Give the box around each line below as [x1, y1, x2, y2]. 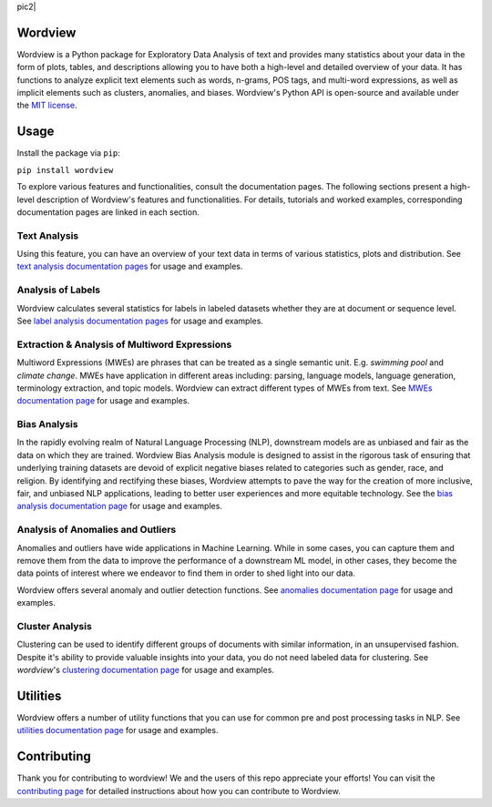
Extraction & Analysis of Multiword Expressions [16, 338, 232, 351]
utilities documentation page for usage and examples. [16, 725, 219, 736]
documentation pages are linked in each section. [16, 206, 200, 218]
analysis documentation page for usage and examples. [16, 501, 223, 512]
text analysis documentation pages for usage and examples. [16, 260, 243, 272]
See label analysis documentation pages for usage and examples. [16, 315, 264, 326]
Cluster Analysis [16, 619, 93, 632]
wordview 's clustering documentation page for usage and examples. [16, 665, 275, 676]
